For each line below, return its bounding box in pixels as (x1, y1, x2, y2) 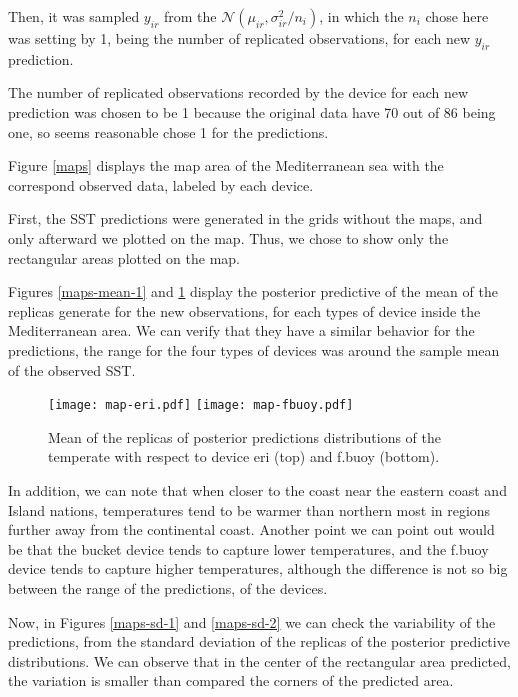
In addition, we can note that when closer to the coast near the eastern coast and (8, 479, 507, 500)
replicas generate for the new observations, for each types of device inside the (8, 300, 481, 321)
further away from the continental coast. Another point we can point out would (8, 519, 495, 540)
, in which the (319, 6, 404, 26)
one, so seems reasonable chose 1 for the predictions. (8, 121, 329, 142)
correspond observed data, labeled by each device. (8, 174, 314, 195)
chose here (425, 6, 489, 26)
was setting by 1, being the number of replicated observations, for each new (8, 28, 471, 48)
